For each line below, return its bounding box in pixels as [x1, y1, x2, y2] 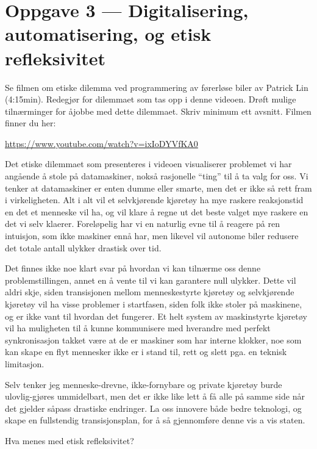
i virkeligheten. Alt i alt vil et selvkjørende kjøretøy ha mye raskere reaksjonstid [5, 193, 304, 206]
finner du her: [5, 117, 56, 129]
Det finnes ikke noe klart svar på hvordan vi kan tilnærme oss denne [5, 262, 261, 275]
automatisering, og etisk [5, 21, 212, 46]
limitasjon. [5, 357, 45, 370]
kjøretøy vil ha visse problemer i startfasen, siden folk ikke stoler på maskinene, [5, 298, 302, 310]
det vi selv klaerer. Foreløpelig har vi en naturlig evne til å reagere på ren [5, 217, 280, 230]
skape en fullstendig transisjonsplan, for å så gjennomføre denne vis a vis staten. [5, 414, 305, 426]
